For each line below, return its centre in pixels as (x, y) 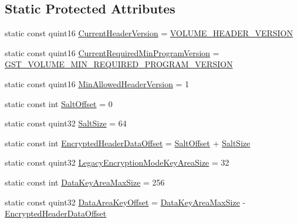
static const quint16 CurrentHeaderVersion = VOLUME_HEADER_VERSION (149, 33)
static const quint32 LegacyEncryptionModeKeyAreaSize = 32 (117, 162)
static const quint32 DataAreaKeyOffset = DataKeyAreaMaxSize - (125, 202)
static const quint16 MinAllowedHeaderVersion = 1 (97, 83)
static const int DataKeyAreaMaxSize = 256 (85, 182)
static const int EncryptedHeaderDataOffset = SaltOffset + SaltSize (128, 143)
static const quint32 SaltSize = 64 (66, 123)
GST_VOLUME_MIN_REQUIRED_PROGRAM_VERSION (119, 64)
